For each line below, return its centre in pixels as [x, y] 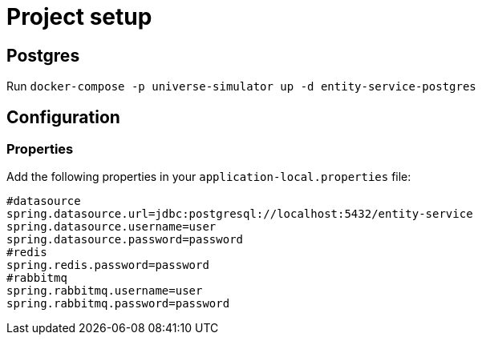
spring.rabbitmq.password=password [118, 304]
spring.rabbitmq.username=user [105, 291]
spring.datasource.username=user [111, 227]
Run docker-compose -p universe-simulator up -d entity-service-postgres [241, 86]
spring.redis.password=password [108, 265]
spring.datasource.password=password [125, 240]
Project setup [79, 17]
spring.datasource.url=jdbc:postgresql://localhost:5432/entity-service [240, 214]
